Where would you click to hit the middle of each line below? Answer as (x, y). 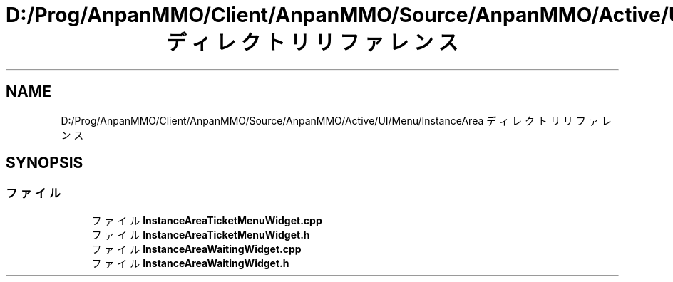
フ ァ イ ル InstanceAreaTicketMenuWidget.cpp (207, 220)
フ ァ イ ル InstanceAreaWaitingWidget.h (190, 263)
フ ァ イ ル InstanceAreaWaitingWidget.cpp (196, 249)
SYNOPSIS (45, 163)
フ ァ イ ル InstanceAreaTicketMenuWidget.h (201, 234)
